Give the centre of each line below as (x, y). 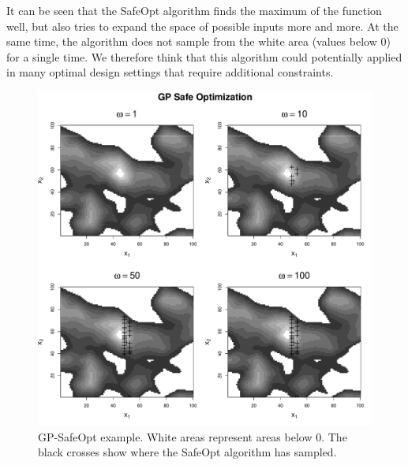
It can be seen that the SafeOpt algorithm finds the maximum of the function (194, 10)
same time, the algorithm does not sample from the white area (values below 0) (198, 41)
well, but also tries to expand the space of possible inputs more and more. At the (202, 26)
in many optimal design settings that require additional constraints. (170, 72)
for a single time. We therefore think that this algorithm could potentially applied (204, 56)
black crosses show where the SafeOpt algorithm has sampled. (187, 452)
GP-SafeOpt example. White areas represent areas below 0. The (193, 436)
